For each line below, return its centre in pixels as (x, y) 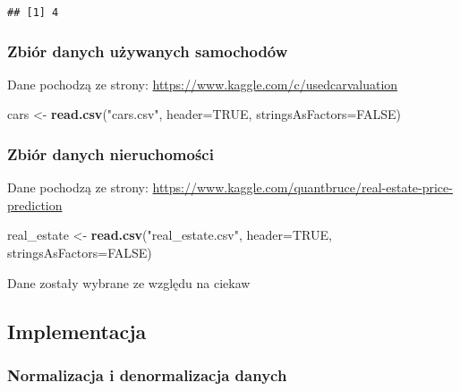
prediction (35, 204)
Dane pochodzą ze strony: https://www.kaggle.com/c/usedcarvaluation (203, 84)
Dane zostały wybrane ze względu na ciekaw (129, 282)
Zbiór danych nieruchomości (111, 153)
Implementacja (77, 331)
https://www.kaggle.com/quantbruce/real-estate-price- (302, 187)
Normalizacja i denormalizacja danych (147, 374)
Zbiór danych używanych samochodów (148, 51)
